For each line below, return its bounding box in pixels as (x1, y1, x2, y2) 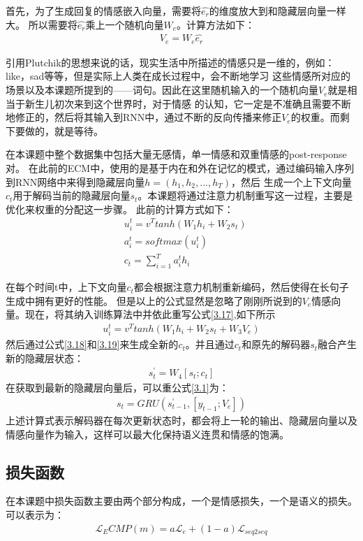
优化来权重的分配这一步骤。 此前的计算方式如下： (6, 201, 234, 216)
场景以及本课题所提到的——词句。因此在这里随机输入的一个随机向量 (6, 82, 318, 97)
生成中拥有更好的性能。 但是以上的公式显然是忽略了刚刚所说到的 (6, 293, 302, 308)
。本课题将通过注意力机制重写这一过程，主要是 (138, 188, 353, 203)
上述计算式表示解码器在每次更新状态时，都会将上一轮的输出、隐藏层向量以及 (6, 413, 357, 428)
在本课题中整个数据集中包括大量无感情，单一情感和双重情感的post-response (6, 147, 347, 161)
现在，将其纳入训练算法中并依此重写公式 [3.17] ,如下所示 (24, 307, 276, 322)
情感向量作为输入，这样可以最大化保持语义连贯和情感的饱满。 (6, 426, 289, 441)
